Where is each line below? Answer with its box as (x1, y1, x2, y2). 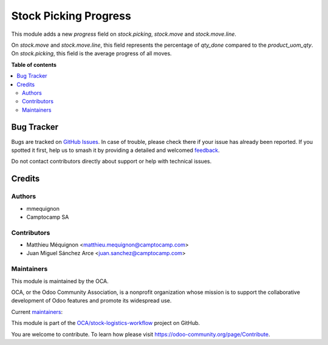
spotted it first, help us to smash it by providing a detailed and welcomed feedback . (11, 146, 220, 154)
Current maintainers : (11, 308, 63, 315)
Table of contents (11, 61, 57, 68)
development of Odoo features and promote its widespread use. (11, 297, 172, 304)
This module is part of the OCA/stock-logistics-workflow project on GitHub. (11, 319, 200, 327)
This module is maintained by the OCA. (11, 277, 109, 285)
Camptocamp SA (26, 213, 69, 220)
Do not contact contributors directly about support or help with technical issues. (11, 158, 212, 165)
